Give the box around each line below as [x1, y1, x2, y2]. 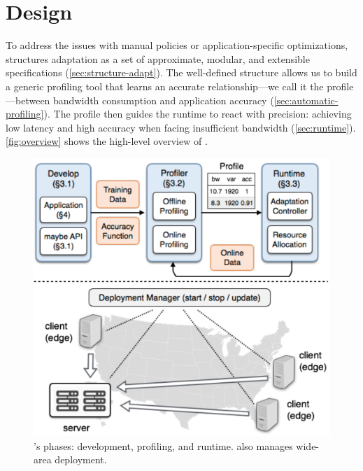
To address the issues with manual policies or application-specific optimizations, [6, 38, 348, 52]
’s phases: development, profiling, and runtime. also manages [34, 438, 293, 453]
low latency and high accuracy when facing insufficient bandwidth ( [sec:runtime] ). [6, 120, 356, 134]
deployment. [55, 452, 107, 467]
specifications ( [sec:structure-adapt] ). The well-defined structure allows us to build [6, 65, 357, 80]
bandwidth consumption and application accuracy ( [53, 92, 274, 107]
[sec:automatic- [273, 92, 339, 107]
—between [6, 92, 50, 107]
